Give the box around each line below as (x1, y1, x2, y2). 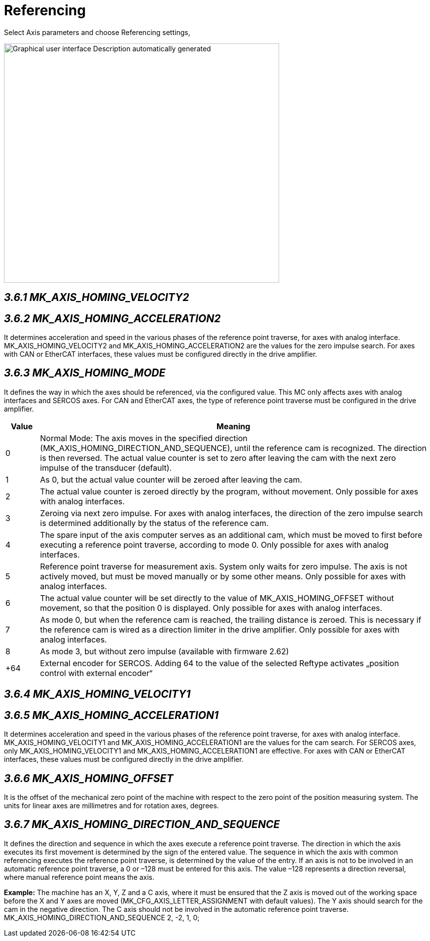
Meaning (216, 421, 251, 431)
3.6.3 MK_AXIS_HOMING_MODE (4, 367, 166, 379)
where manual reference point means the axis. (4, 872, 155, 881)
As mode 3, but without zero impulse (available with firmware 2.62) (40, 646, 289, 656)
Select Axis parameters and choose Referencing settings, (4, 28, 190, 37)
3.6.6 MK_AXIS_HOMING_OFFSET (4, 772, 174, 785)
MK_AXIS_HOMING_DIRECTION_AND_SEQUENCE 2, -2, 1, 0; (4, 913, 200, 922)
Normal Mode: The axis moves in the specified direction (40, 433, 248, 443)
